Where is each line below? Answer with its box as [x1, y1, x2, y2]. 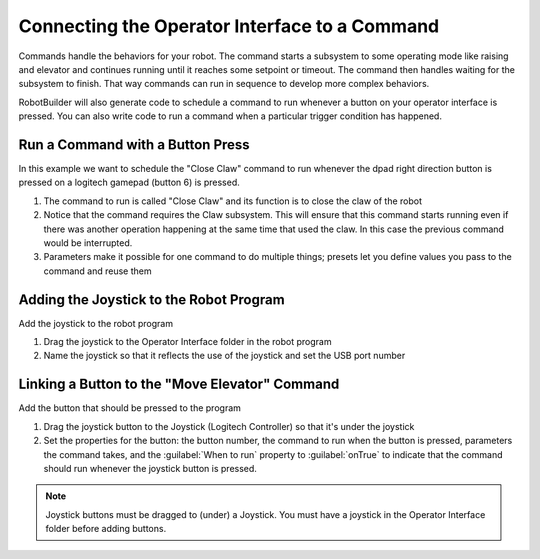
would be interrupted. [43, 236, 133, 249]
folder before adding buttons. [45, 523, 167, 535]
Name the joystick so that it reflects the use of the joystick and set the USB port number [43, 350, 406, 362]
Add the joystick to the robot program [18, 317, 174, 329]
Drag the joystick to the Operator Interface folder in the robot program [43, 336, 332, 348]
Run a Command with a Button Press [18, 136, 250, 153]
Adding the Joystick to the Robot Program [18, 291, 285, 308]
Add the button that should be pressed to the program [18, 402, 242, 414]
